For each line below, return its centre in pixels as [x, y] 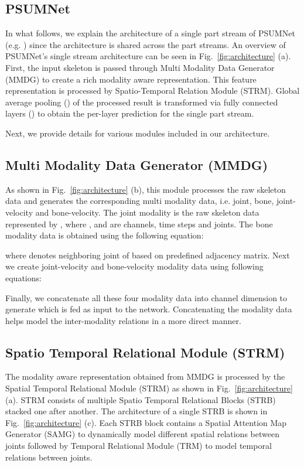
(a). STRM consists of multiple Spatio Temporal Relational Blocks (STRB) [141, 399]
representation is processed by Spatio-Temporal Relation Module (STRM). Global [153, 91]
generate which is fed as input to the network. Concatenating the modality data [149, 309]
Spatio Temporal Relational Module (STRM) [145, 352]
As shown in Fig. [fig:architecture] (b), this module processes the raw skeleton [146, 189]
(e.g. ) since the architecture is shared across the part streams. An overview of [146, 44]
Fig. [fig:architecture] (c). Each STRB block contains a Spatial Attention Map [146, 422]
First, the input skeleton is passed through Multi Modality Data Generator [140, 67]
